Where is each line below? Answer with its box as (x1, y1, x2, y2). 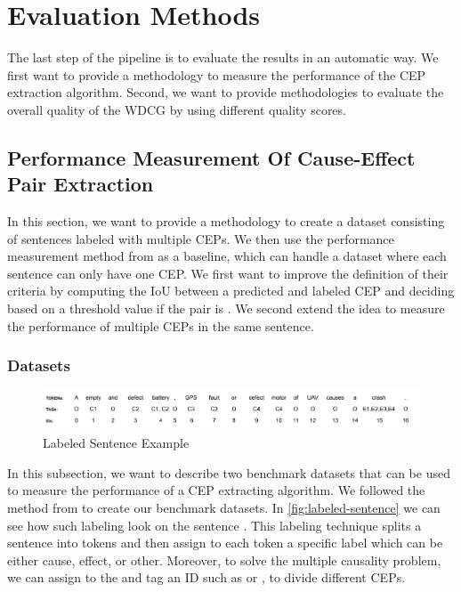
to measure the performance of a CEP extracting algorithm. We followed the (7, 481, 425, 499)
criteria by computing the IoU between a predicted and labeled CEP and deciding (7, 281, 455, 300)
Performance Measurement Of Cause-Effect (7, 143, 416, 171)
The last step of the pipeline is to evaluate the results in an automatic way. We (7, 48, 439, 67)
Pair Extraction (7, 170, 154, 198)
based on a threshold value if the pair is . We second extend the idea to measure (7, 299, 445, 318)
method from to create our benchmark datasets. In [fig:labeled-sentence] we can (7, 499, 441, 517)
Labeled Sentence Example (43, 434, 190, 452)
